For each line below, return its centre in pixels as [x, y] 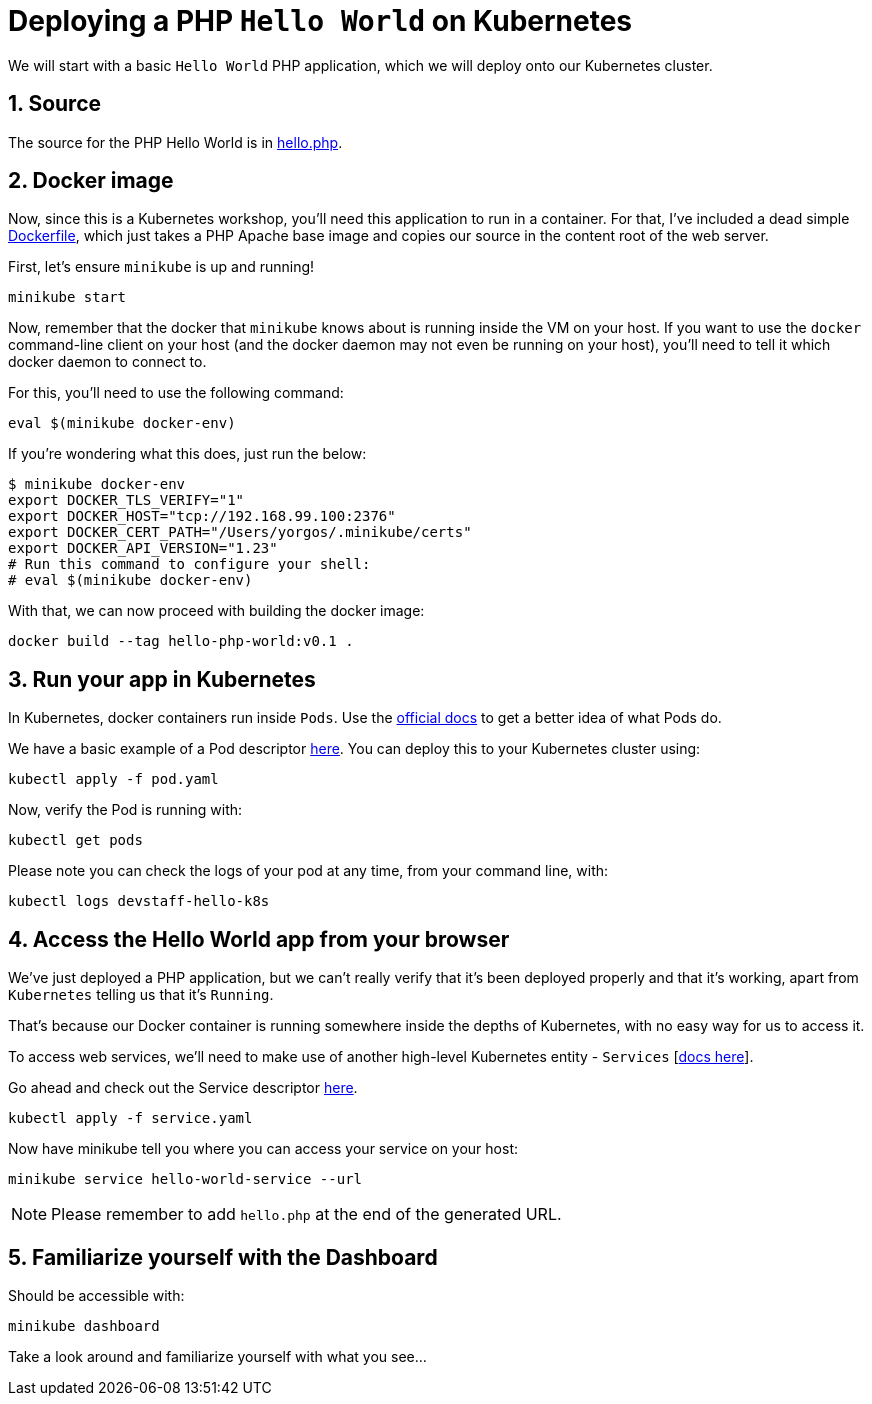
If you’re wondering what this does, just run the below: [187, 454]
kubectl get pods [75, 840]
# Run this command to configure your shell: [189, 564]
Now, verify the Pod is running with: [125, 810]
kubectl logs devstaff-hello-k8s [139, 901]
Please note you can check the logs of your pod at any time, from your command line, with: [308, 871]
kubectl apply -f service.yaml [130, 1118]
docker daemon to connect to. [107, 362]
